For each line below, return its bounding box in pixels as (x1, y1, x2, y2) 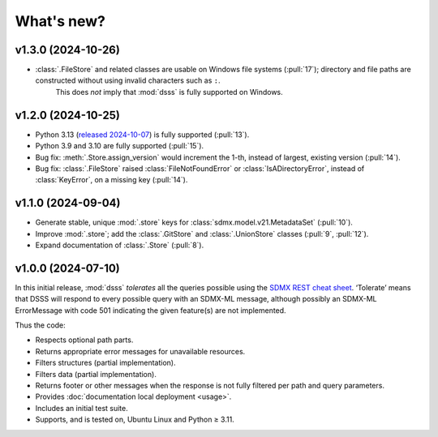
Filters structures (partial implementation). (35, 358, 176, 368)
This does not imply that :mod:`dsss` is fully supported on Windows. (55, 87, 283, 96)
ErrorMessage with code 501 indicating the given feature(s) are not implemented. (15, 305, 287, 315)
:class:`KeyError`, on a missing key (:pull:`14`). (35, 175, 188, 185)
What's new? (15, 12, 105, 30)
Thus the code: (15, 320, 67, 330)
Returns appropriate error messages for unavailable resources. (35, 346, 246, 356)
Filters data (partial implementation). (35, 369, 157, 379)
